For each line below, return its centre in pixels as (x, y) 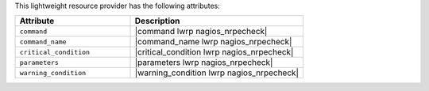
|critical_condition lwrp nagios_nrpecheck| (214, 52)
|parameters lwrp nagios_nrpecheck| (204, 63)
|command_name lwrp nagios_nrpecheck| (213, 42)
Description (157, 21)
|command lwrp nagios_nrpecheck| (201, 32)
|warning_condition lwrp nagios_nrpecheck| (217, 73)
